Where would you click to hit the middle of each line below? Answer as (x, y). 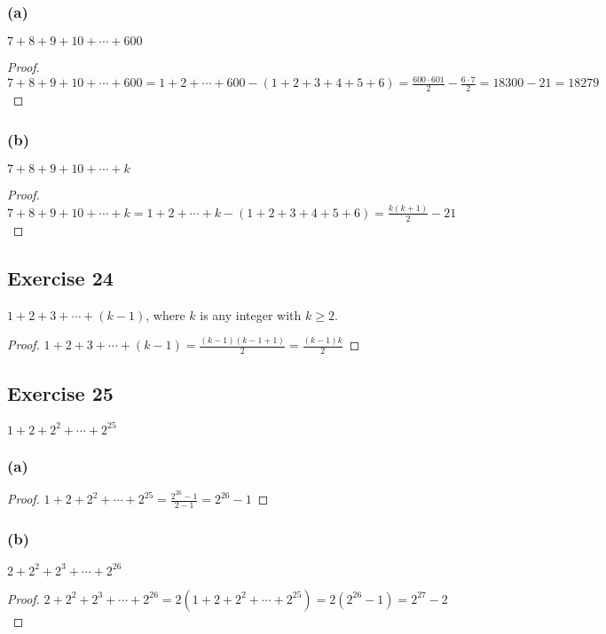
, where (165, 314)
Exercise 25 (60, 392)
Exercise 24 (60, 277)
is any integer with (251, 314)
